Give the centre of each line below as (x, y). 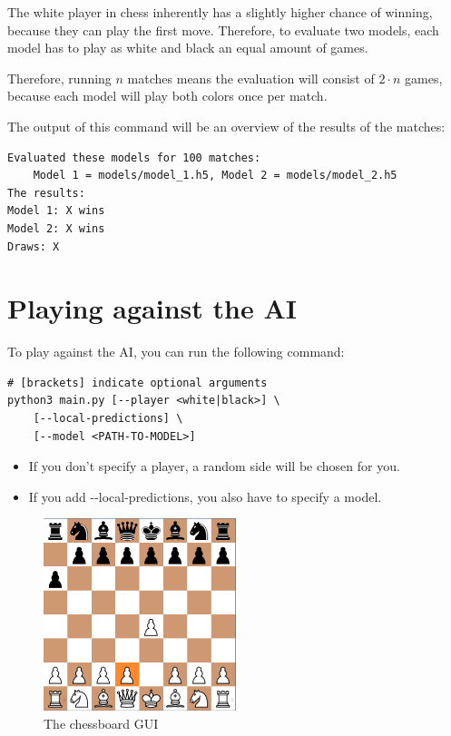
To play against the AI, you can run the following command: (176, 352)
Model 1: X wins (56, 211)
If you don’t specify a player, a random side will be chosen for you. (214, 466)
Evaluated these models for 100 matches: (134, 157)
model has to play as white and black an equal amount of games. (188, 48)
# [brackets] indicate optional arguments (137, 383)
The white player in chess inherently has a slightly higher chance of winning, (220, 12)
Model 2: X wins (56, 228)
